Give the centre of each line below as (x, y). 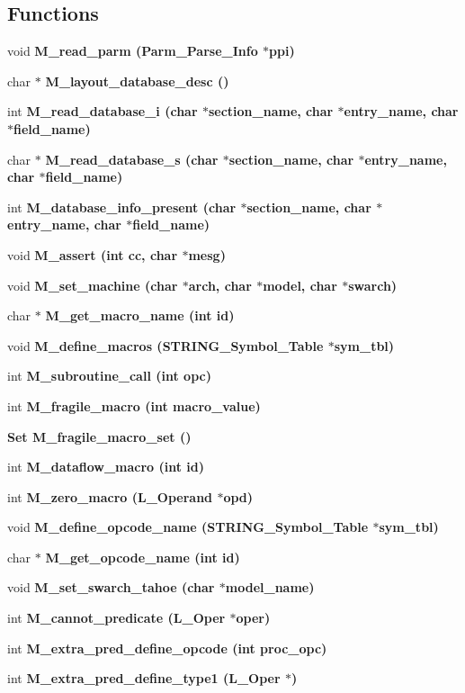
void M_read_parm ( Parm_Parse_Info (133, 51)
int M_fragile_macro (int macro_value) (134, 405)
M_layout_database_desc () (137, 81)
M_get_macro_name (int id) (140, 315)
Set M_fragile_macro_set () (99, 436)
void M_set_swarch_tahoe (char (111, 587)
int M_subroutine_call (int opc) (109, 376)
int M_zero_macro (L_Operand (110, 496)
